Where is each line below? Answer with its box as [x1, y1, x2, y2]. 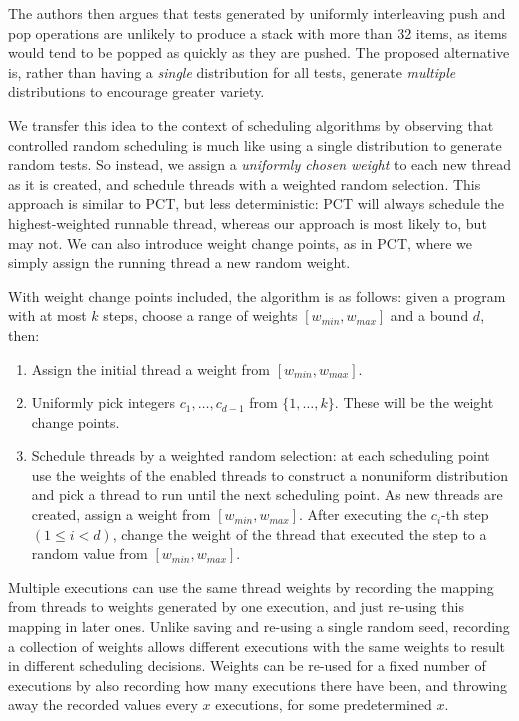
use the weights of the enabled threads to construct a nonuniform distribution [31, 464, 508, 485]
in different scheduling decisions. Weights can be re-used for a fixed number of [8, 655, 486, 676]
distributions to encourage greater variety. [8, 81, 265, 102]
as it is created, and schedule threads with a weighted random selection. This [8, 173, 481, 194]
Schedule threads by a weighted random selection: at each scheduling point [31, 445, 490, 466]
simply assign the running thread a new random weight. [8, 252, 351, 273]
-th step [441, 504, 489, 525]
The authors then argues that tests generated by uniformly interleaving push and [8, 3, 506, 23]
